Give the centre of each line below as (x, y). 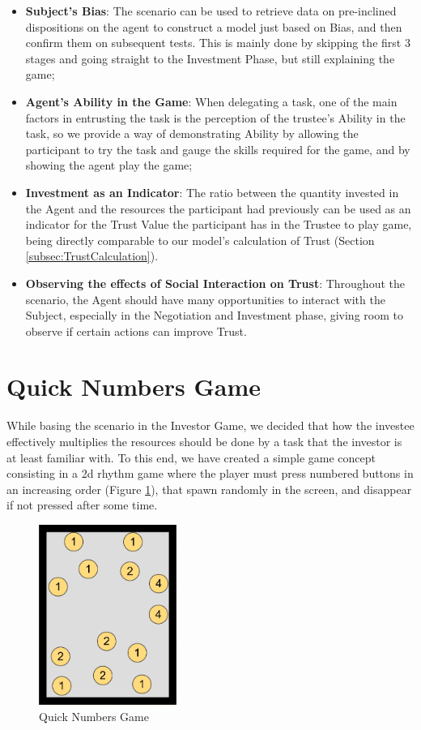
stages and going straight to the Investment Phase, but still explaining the (210, 58)
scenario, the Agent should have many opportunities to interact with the (205, 299)
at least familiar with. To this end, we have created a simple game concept (191, 457)
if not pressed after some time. (82, 505)
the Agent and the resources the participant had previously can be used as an (218, 208)
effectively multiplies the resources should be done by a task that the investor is (204, 441)
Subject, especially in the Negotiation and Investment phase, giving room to (214, 315)
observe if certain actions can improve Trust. (136, 331)
